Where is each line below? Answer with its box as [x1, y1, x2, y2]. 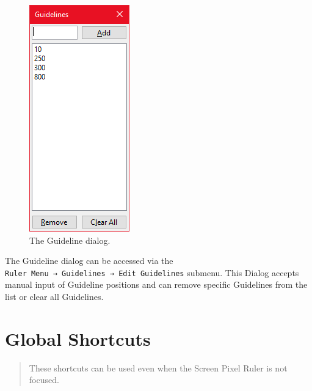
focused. [29, 373, 59, 386]
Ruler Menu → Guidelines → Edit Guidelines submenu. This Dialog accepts [5, 266, 299, 279]
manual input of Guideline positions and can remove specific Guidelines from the [5, 278, 308, 291]
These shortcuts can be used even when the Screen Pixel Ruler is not [29, 361, 288, 374]
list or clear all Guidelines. [5, 290, 104, 303]
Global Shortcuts [5, 326, 151, 351]
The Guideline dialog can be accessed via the [5, 254, 173, 267]
